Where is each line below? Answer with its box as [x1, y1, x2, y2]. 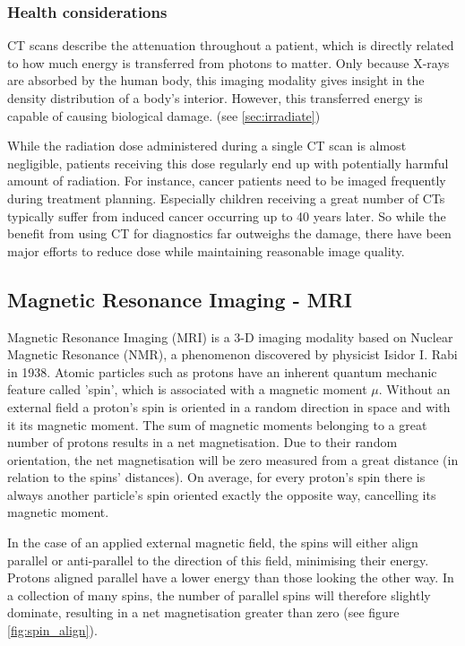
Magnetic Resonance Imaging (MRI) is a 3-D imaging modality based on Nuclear [7, 327, 453, 346]
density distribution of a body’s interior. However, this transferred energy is [7, 89, 423, 107]
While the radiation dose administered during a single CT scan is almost [7, 136, 407, 155]
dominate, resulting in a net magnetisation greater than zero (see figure [7, 603, 400, 622]
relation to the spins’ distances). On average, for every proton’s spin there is [7, 468, 426, 487]
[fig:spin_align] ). [7, 621, 98, 640]
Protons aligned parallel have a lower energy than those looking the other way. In [7, 568, 454, 587]
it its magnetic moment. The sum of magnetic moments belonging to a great [7, 415, 427, 434]
